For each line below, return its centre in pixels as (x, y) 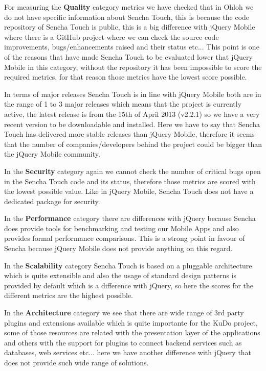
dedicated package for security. (52, 201)
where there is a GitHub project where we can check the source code (112, 36)
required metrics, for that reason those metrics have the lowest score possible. (126, 77)
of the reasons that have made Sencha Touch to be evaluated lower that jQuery (128, 56)
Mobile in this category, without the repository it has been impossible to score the (133, 67)
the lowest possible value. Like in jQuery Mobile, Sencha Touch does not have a (129, 191)
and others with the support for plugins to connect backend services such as (123, 342)
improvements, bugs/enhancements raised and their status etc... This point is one (132, 47)
